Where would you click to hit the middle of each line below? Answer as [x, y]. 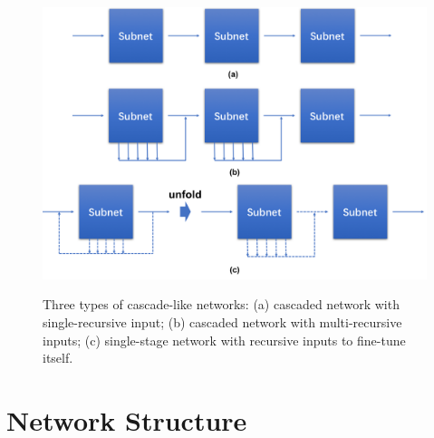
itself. [58, 358]
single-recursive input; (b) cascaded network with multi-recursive [222, 321]
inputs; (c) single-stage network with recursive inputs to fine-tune [224, 340]
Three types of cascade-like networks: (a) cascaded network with [221, 304]
